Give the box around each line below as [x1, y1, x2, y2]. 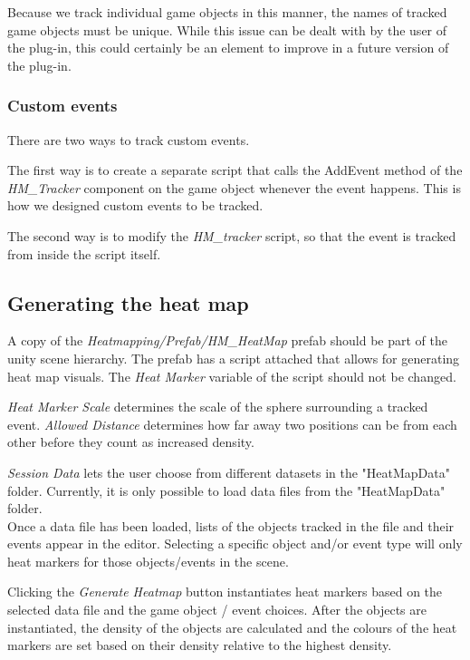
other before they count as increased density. [7, 432, 254, 451]
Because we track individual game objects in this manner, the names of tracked [7, 3, 447, 21]
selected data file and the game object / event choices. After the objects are [7, 600, 427, 619]
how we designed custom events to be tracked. [7, 196, 264, 215]
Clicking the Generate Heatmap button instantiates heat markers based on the [7, 582, 443, 601]
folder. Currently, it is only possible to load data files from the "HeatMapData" [7, 480, 446, 500]
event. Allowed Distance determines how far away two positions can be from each [7, 414, 457, 433]
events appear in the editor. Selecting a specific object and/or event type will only [7, 534, 463, 553]
